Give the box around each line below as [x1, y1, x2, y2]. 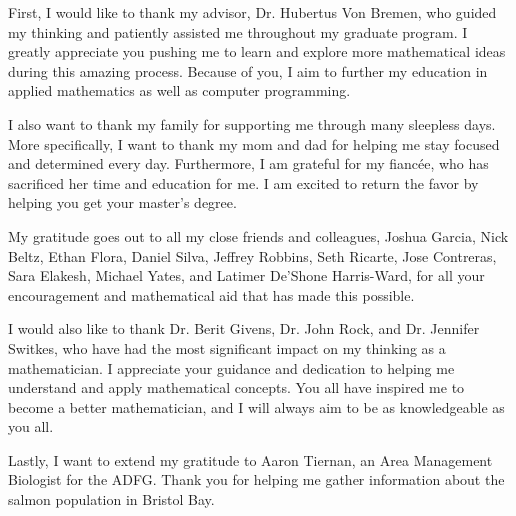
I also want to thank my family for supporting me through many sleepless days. [8, 113, 496, 134]
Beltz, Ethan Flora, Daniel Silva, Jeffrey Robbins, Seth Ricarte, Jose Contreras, [8, 245, 497, 266]
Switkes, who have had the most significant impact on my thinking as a [8, 337, 446, 358]
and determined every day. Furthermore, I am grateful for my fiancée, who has [8, 153, 489, 174]
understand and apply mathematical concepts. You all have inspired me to [8, 377, 465, 398]
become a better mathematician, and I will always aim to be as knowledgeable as [8, 396, 505, 417]
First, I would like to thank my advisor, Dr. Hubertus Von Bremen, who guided [8, 2, 497, 22]
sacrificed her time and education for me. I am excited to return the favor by [8, 172, 479, 193]
